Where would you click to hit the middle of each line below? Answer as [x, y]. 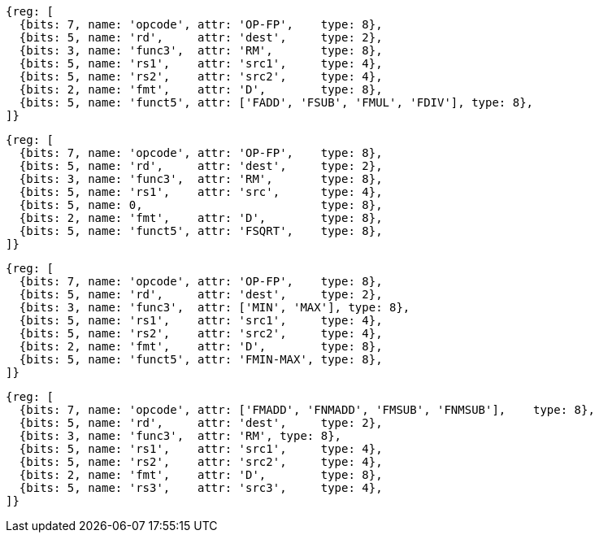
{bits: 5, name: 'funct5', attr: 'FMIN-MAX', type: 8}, [201, 359]
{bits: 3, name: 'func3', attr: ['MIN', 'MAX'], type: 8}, [215, 307]
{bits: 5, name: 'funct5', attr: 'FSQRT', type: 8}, [201, 231]
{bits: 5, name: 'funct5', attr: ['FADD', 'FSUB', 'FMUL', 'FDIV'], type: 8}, [276, 102]
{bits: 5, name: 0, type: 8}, [201, 205]
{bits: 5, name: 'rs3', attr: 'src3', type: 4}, [201, 488]
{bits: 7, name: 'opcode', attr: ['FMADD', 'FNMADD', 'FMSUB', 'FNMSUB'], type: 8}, [307, 410]
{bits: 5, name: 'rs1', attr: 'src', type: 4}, [201, 192]
